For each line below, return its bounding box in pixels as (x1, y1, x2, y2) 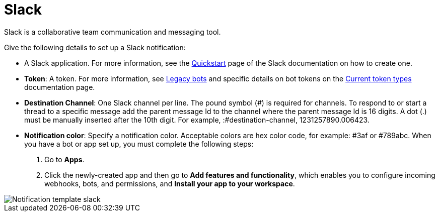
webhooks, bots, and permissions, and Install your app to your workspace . (44, 179, 295, 188)
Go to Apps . (44, 155, 85, 164)
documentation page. (24, 82, 95, 91)
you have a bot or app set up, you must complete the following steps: (24, 139, 254, 148)
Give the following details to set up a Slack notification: (4, 43, 186, 52)
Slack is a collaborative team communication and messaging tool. (4, 27, 221, 36)
